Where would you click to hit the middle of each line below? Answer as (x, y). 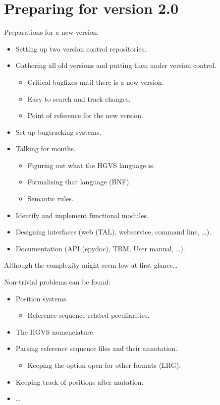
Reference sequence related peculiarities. (88, 315)
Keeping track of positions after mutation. (80, 381)
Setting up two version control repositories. (81, 48)
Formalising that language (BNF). (79, 182)
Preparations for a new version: (52, 32)
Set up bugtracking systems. (58, 132)
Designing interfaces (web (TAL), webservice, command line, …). (113, 232)
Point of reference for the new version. (85, 115)
